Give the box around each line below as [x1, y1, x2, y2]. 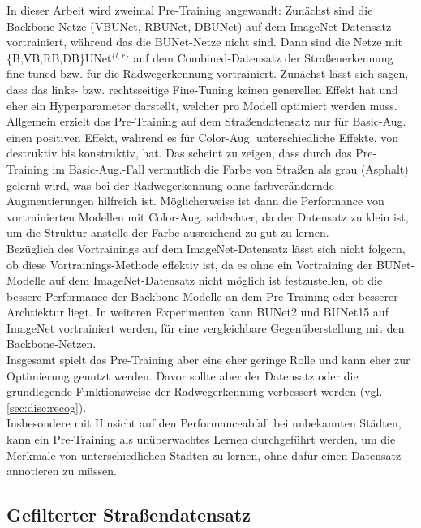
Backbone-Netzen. [6, 335, 97, 352]
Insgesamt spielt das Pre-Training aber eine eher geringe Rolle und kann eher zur [6, 351, 410, 368]
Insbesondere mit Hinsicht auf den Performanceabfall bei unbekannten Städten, [6, 414, 402, 431]
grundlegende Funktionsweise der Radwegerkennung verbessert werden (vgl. [6, 383, 383, 400]
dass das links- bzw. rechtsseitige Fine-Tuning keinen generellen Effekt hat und [6, 80, 398, 97]
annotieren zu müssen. [6, 462, 117, 479]
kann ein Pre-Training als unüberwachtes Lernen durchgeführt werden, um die [6, 431, 396, 448]
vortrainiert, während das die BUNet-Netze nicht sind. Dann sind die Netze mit [6, 33, 403, 50]
